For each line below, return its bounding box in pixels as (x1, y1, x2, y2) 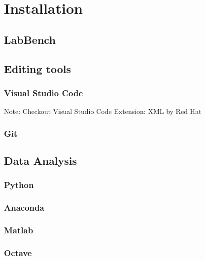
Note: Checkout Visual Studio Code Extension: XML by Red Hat (4, 106, 202, 116)
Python (4, 179, 34, 191)
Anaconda (4, 201, 44, 214)
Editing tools (4, 61, 71, 76)
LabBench (4, 32, 56, 47)
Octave (4, 246, 32, 259)
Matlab (4, 223, 34, 236)
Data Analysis (4, 152, 77, 168)
